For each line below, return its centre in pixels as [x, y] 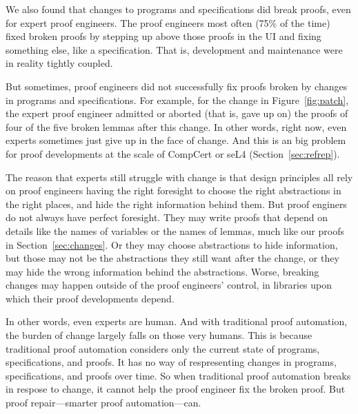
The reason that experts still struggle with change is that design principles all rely [179, 177]
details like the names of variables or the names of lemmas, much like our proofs [175, 230]
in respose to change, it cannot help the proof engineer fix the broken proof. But [176, 389]
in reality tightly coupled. [59, 63]
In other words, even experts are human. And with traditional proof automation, [177, 321]
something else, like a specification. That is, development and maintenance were [174, 49]
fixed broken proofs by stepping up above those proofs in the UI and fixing [163, 36]
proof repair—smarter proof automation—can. [103, 403]
